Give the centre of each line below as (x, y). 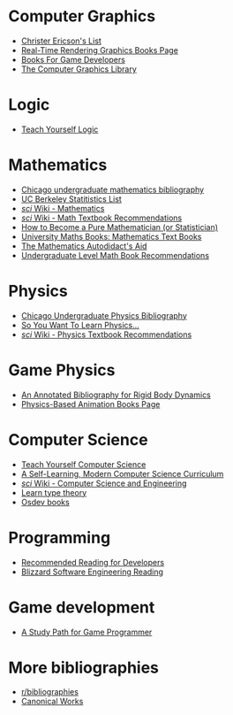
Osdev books (45, 502)
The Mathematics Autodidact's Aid (84, 246)
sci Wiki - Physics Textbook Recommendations (106, 334)
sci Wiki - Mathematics (63, 208)
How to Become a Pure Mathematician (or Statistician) (119, 227)
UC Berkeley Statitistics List (71, 199)
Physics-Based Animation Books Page (90, 404)
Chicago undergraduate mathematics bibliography (113, 189)
